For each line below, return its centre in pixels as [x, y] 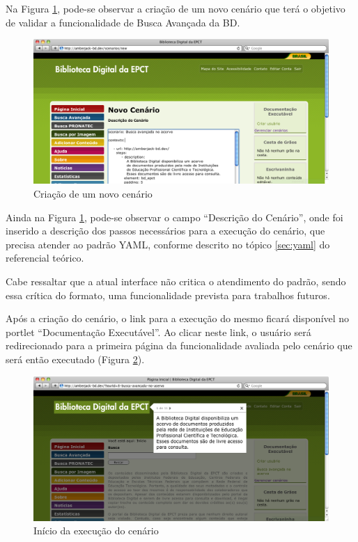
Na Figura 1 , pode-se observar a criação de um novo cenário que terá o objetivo [176, 8]
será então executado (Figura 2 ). [75, 359]
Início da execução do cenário [96, 531]
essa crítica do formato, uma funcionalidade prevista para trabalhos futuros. [168, 295]
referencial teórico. [45, 258]
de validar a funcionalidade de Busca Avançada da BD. [123, 22]
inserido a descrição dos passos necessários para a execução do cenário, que [165, 231]
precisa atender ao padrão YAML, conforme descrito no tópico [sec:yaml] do [168, 244]
